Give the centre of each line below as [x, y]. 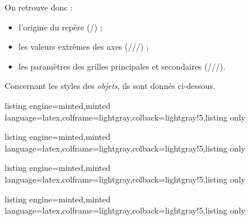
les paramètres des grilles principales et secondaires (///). [122, 66]
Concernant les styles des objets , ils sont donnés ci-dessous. [110, 86]
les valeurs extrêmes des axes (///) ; [83, 47]
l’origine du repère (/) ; [60, 27]
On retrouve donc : [39, 7]
